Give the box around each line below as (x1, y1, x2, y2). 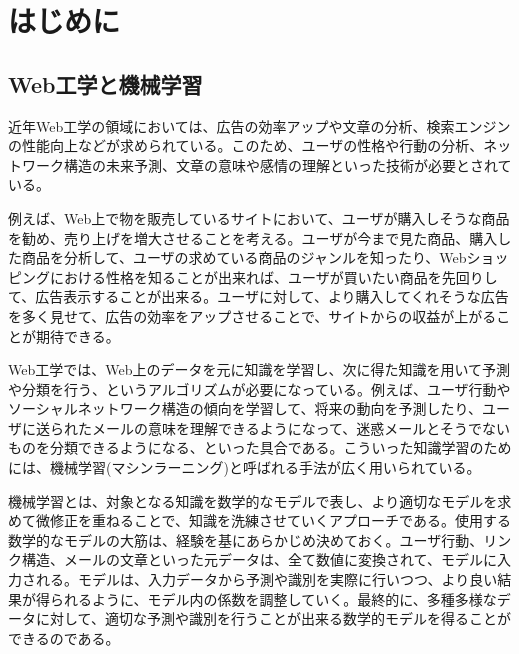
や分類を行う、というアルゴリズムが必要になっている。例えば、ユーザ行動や (8, 378, 511, 399)
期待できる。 (35, 325, 120, 346)
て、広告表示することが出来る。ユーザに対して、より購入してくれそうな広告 (8, 286, 509, 307)
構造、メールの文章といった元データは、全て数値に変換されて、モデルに (21, 549, 497, 570)
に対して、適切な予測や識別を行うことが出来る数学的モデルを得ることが (35, 608, 511, 629)
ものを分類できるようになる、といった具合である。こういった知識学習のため (8, 437, 512, 458)
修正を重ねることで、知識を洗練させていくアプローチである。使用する (49, 510, 511, 531)
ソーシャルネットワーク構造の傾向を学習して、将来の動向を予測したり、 (8, 398, 483, 419)
